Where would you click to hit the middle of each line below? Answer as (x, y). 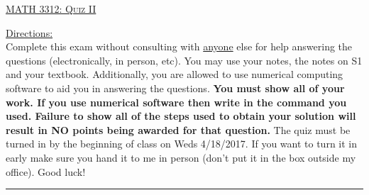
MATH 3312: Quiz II (51, 9)
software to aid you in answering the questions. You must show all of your (175, 88)
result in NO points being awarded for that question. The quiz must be (178, 129)
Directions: (29, 32)
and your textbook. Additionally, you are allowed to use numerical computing (175, 74)
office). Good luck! (46, 171)
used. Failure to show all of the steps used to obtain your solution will (181, 116)
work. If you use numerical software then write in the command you (176, 102)
